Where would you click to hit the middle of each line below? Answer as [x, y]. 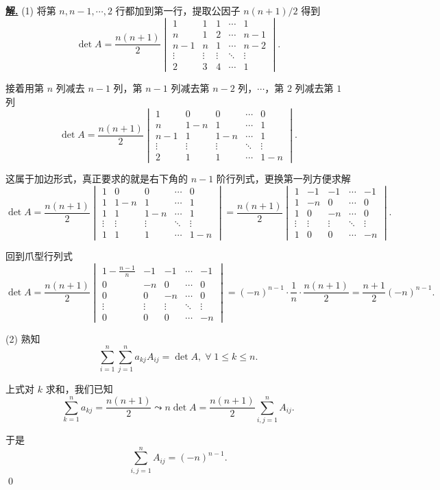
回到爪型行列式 [39, 256]
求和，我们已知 [79, 389]
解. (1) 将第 [31, 10]
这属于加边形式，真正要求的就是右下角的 [97, 179]
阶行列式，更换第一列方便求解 [283, 179]
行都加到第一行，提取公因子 [178, 10]
